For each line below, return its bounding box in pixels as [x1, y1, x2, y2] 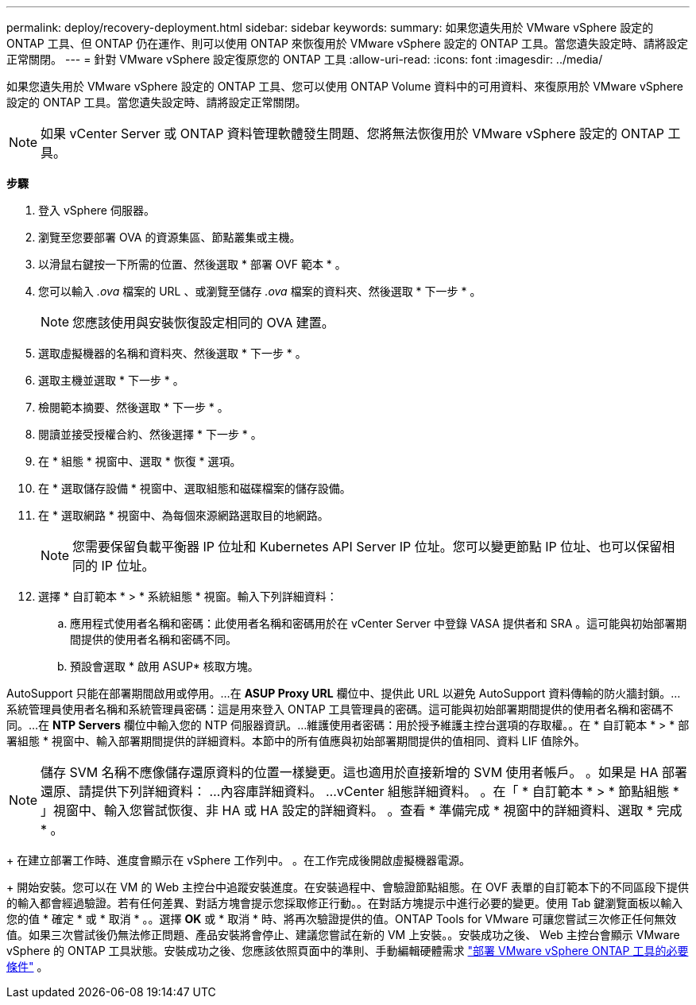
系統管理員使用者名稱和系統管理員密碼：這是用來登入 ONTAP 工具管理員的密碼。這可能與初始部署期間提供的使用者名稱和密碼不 [6, 702, 674, 716]
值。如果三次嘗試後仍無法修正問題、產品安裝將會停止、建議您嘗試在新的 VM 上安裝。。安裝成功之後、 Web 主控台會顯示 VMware [6, 928, 680, 941]
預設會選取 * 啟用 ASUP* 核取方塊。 [70, 659, 259, 673]
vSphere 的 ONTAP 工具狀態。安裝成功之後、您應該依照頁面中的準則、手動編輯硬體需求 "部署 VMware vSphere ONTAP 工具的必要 [6, 944, 689, 957]
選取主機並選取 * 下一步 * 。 [38, 373, 184, 387]
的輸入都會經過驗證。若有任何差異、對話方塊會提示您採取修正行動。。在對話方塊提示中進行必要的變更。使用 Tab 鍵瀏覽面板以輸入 [6, 896, 683, 910]
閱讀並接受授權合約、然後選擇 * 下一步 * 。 [38, 427, 262, 441]
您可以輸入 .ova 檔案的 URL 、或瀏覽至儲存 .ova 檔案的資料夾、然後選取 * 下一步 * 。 [38, 284, 481, 298]
